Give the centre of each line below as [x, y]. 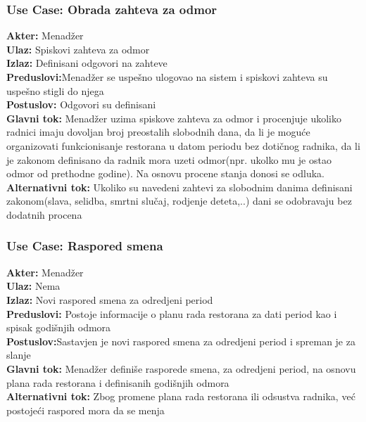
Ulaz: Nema [33, 286]
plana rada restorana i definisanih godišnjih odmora [118, 382]
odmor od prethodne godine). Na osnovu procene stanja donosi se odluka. [165, 173]
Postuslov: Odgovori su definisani [81, 104]
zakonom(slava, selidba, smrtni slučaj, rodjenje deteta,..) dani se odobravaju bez [179, 201]
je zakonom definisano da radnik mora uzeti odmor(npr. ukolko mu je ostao [169, 159]
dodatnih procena [44, 214]
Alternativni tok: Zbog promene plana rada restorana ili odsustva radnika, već [181, 396]
